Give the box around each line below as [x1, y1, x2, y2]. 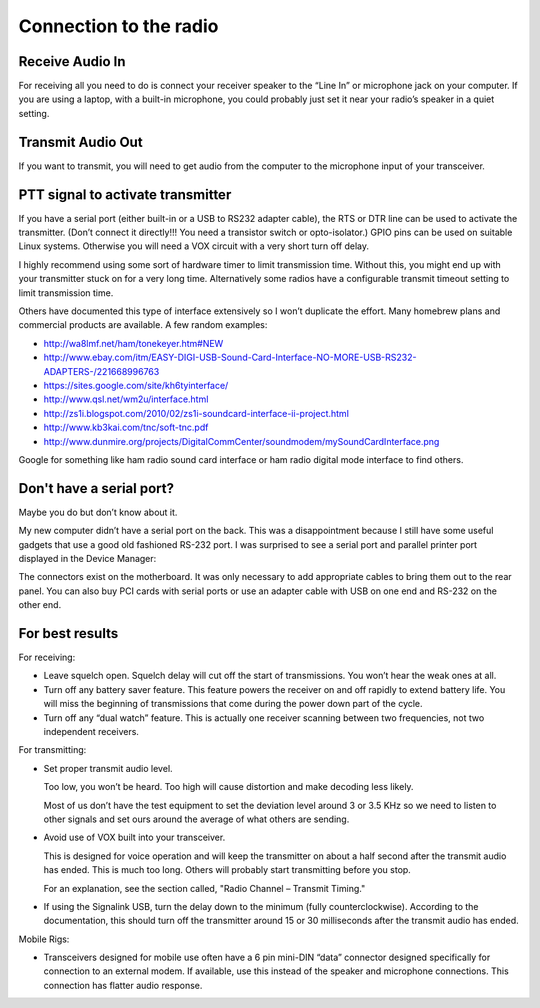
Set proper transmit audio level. [43, 762, 174, 774]
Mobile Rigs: [18, 933, 70, 945]
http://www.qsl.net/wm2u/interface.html [43, 393, 209, 405]
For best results [18, 625, 119, 642]
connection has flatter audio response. [43, 979, 203, 991]
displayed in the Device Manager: [18, 552, 157, 564]
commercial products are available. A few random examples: [18, 319, 268, 331]
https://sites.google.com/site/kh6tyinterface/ [43, 379, 229, 391]
